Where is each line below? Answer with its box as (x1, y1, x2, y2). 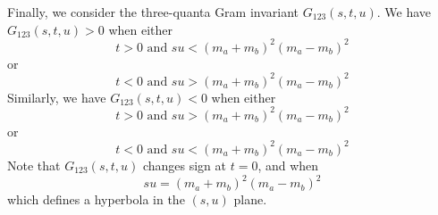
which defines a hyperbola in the (7, 190, 185, 209)
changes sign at (142, 155, 227, 174)
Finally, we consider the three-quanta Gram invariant (7, 3, 299, 21)
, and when (257, 155, 319, 174)
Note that (7, 155, 61, 174)
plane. (233, 190, 267, 209)
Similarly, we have (7, 87, 106, 106)
